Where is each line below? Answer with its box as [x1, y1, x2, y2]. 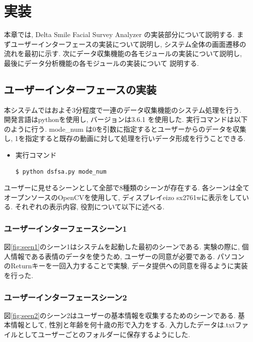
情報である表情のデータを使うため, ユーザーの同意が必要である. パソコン [10, 251, 245, 261]
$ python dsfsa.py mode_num [15, 168, 106, 175]
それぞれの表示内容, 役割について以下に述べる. [15, 201, 165, 212]
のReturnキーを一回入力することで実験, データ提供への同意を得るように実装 [4, 261, 248, 271]
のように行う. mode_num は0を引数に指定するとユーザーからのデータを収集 [4, 123, 247, 134]
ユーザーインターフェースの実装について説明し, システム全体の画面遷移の [10, 39, 246, 49]
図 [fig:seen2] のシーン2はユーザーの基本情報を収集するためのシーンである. [4, 310, 236, 320]
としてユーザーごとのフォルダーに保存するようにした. [17, 329, 190, 340]
